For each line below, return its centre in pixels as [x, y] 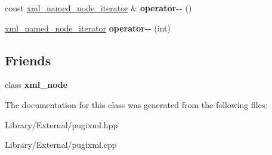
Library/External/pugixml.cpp [61, 145]
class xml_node [36, 85]
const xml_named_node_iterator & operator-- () [98, 8]
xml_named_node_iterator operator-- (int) [88, 28]
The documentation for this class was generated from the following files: [136, 104]
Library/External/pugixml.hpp [61, 124]
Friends [28, 60]
